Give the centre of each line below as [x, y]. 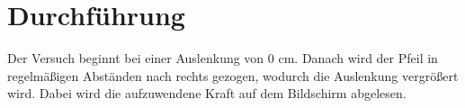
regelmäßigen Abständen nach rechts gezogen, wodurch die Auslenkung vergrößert [233, 75]
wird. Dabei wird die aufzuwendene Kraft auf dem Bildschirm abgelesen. [207, 93]
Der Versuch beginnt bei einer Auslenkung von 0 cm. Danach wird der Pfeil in [223, 58]
